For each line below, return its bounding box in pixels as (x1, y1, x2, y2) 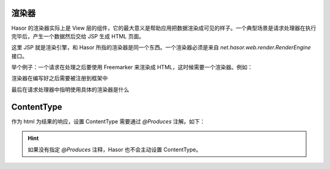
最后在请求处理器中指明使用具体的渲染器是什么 (11, 86, 130, 93)
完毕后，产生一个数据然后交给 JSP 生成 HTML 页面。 (11, 32, 145, 40)
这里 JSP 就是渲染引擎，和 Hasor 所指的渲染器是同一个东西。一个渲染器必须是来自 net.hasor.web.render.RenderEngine (11, 44, 311, 51)
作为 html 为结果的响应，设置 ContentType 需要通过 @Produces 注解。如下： (11, 117, 205, 125)
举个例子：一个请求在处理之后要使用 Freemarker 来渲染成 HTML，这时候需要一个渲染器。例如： (11, 64, 253, 71)
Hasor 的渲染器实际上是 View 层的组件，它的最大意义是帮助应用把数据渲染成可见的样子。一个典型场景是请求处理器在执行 (11, 24, 317, 32)
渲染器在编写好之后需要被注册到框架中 (11, 75, 108, 82)
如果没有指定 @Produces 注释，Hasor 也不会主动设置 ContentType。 (28, 146, 202, 153)
